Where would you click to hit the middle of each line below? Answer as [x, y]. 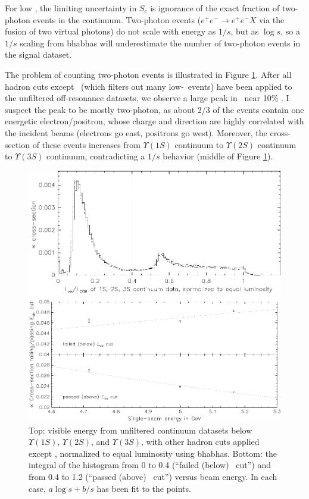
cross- [280, 132]
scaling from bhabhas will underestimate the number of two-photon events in [160, 43]
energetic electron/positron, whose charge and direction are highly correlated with [154, 121]
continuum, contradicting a [96, 156]
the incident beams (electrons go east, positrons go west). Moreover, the [136, 132]
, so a [290, 31]
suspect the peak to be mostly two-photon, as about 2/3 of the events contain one [154, 109]
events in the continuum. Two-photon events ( [117, 19]
